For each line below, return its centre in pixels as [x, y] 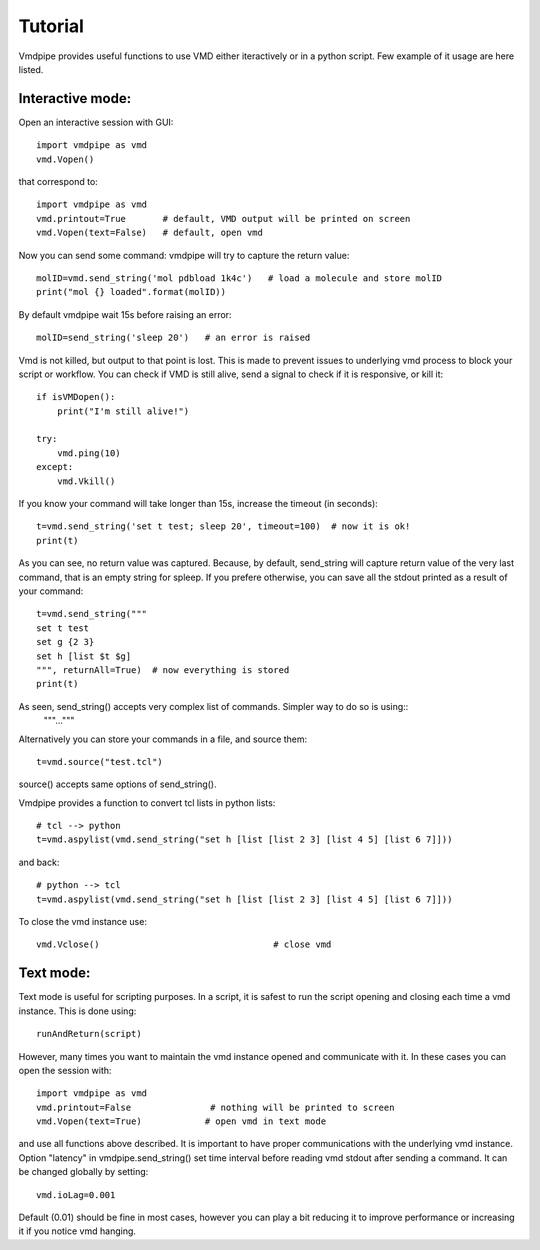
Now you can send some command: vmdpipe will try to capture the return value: [184, 255]
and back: [39, 862]
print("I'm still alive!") [123, 411]
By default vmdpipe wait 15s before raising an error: [125, 314]
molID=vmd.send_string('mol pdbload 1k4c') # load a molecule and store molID [239, 278]
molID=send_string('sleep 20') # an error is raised [173, 338]
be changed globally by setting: [83, 1172]
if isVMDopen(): [76, 397]
